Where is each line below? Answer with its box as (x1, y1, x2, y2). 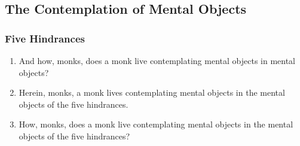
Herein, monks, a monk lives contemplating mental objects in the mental (19, 86, 285, 99)
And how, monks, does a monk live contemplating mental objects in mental (19, 54, 296, 66)
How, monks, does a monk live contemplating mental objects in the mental (19, 118, 293, 130)
